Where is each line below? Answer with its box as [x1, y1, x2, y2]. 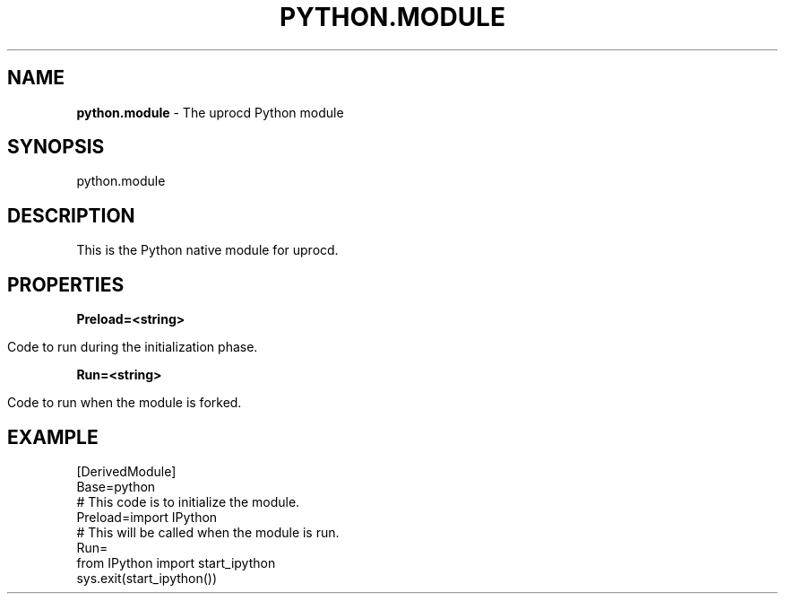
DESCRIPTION [7, 204, 135, 227]
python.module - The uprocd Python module [76, 104, 344, 120]
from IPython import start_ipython [76, 554, 276, 571]
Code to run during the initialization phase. [7, 339, 258, 355]
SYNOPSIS [7, 135, 105, 159]
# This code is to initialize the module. [76, 493, 300, 510]
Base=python [76, 478, 156, 494]
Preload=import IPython [76, 509, 218, 525]
